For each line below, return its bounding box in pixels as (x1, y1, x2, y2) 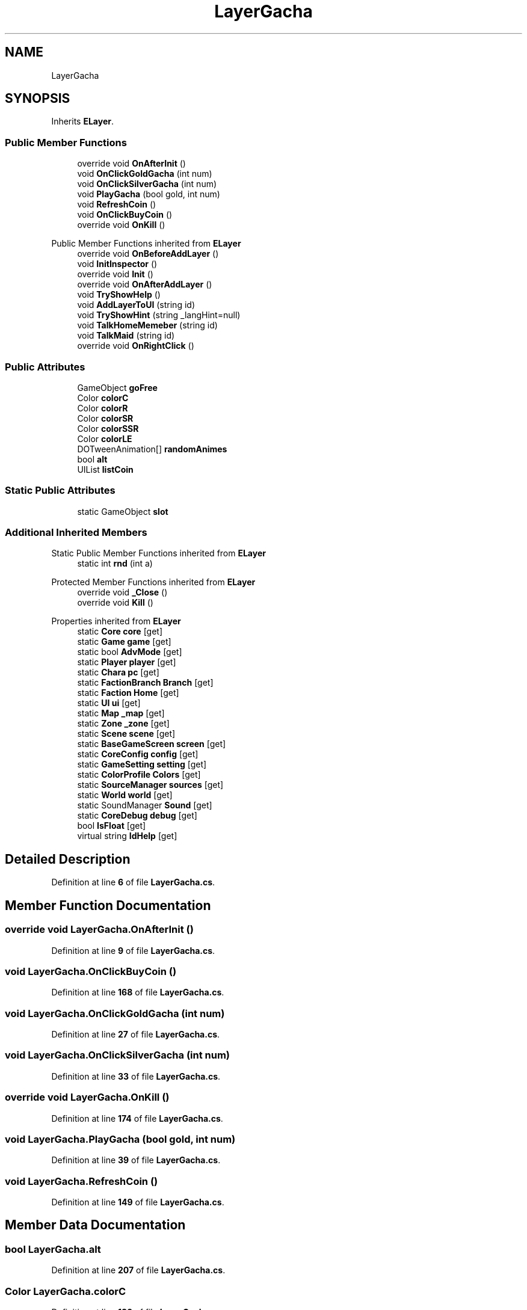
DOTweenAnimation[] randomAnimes (77, 443, 227, 454)
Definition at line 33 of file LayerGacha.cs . (51, 1071, 221, 1081)
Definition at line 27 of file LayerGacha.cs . (51, 1029, 220, 1039)
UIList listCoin (77, 464, 134, 475)
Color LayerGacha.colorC (5, 1285, 126, 1297)
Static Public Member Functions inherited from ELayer (51, 548, 266, 559)
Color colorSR (77, 413, 134, 423)
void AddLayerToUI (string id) (77, 300, 195, 310)
